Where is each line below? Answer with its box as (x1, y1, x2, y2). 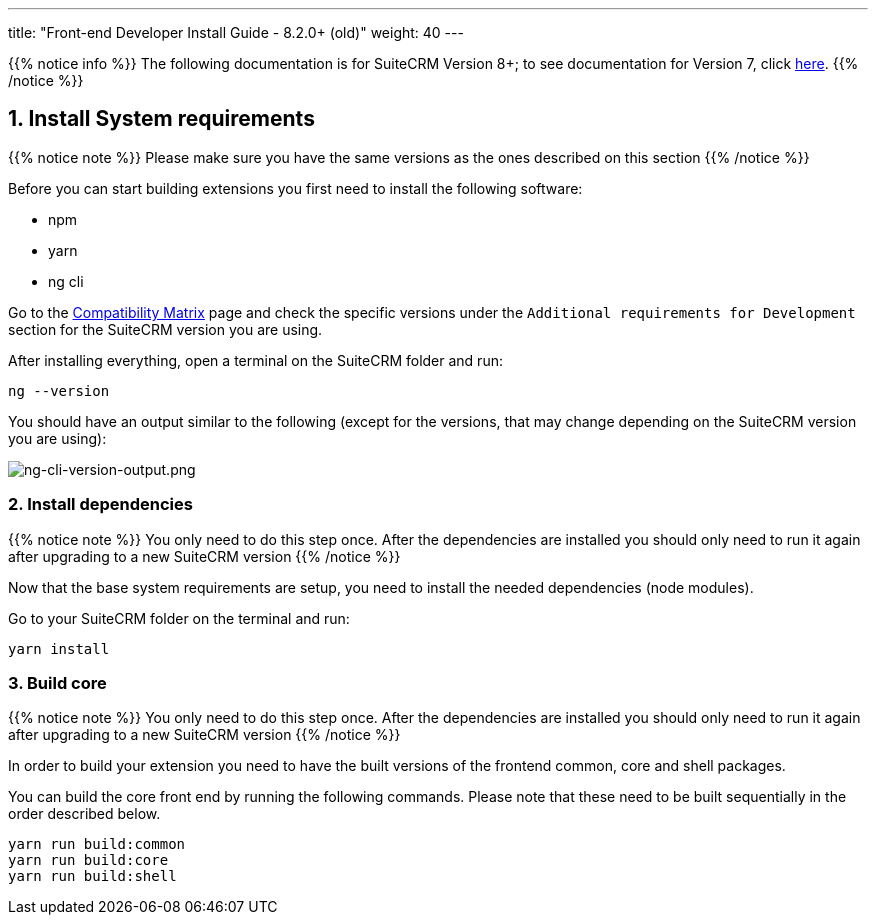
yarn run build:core (8, 852, 169, 869)
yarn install (8, 640, 110, 657)
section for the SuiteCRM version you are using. (8, 320, 323, 338)
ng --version (8, 382, 110, 399)
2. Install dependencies (8, 494, 193, 515)
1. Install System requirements (8, 106, 315, 132)
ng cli (48, 272, 84, 290)
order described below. (8, 805, 161, 823)
